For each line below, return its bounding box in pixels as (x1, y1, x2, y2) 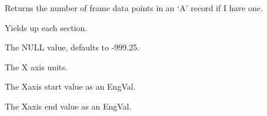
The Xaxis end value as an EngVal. (5, 100, 132, 112)
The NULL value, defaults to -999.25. (5, 41, 140, 53)
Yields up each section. (5, 21, 88, 33)
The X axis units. (5, 60, 68, 73)
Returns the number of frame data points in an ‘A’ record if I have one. (5, 2, 263, 13)
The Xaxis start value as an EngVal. (5, 80, 136, 93)
